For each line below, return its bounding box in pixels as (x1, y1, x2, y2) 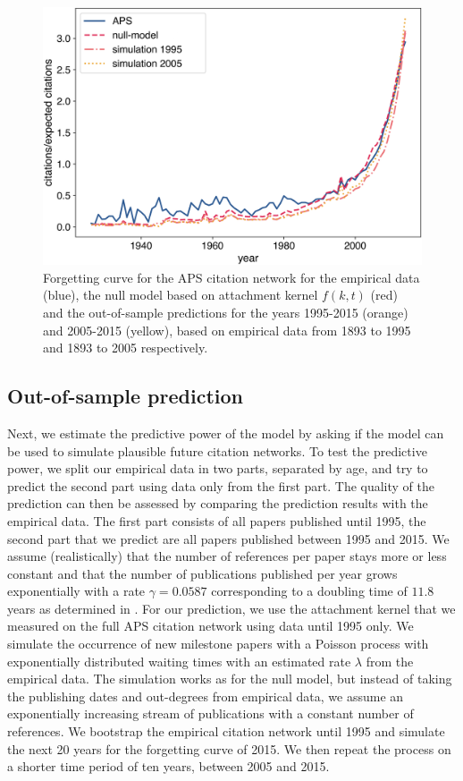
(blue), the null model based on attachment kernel (43, 285, 318, 304)
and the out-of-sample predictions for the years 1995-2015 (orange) (43, 302, 408, 321)
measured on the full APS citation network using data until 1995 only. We (7, 616, 414, 635)
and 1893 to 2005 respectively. (43, 338, 208, 357)
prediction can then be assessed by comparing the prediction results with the (7, 494, 428, 513)
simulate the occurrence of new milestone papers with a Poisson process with (7, 634, 429, 653)
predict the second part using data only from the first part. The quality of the (7, 476, 435, 495)
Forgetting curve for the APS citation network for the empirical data (43, 267, 420, 286)
